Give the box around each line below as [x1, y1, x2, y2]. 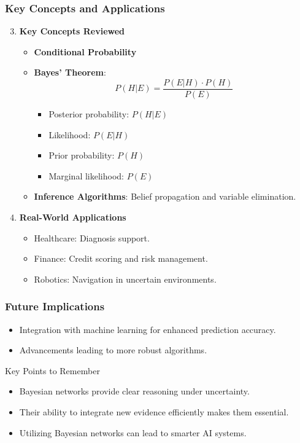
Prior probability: [48, 149, 115, 162]
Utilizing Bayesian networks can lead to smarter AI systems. [19, 426, 247, 439]
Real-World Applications [19, 211, 126, 224]
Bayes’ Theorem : [34, 66, 106, 79]
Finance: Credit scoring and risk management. [34, 252, 208, 265]
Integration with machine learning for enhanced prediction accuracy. [19, 323, 276, 335]
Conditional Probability [34, 45, 137, 58]
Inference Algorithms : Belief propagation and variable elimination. [34, 190, 296, 203]
